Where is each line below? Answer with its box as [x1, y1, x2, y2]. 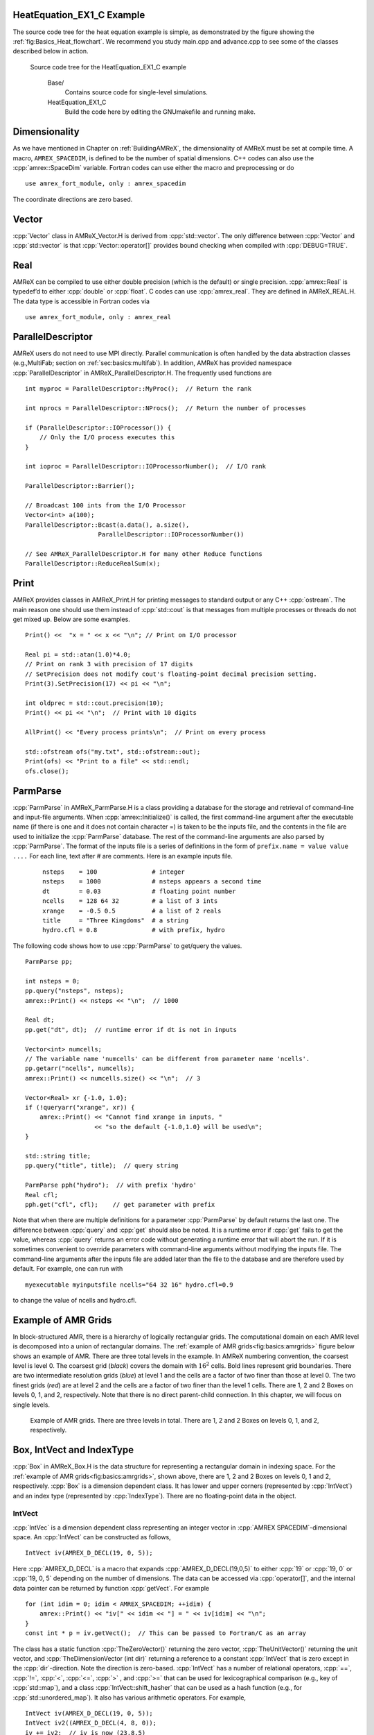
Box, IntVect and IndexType [12, 1444, 134, 1456]
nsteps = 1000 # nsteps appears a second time [42, 878, 262, 886]
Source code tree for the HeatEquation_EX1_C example [30, 62, 187, 71]
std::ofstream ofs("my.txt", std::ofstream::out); [25, 747, 201, 756]
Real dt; [25, 1016, 55, 1024]
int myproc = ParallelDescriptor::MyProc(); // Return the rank [25, 385, 252, 393]
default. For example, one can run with [12, 1264, 123, 1273]
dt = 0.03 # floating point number [42, 887, 236, 895]
